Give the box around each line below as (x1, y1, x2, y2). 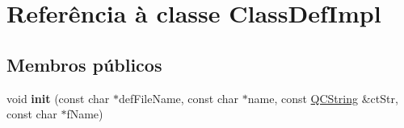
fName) (66, 105, 103, 122)
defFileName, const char (118, 89, 239, 106)
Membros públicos (6, 52, 162, 76)
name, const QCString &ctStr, (247, 89, 398, 106)
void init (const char (6, 89, 110, 106)
